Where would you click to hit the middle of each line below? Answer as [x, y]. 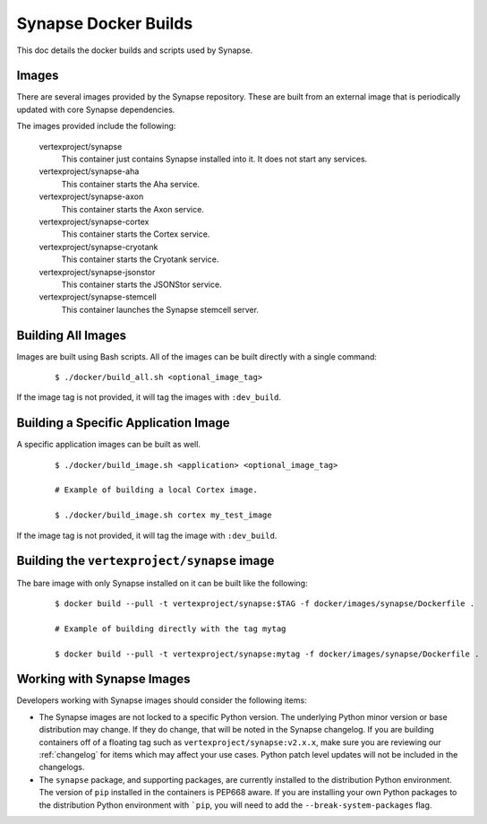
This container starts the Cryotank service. [140, 259]
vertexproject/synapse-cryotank [98, 247]
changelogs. [62, 768]
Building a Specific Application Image [123, 423]
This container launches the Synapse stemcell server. [160, 309]
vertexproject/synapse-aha [89, 171]
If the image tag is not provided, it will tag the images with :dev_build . [149, 397]
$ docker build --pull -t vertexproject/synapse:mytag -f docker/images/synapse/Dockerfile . [267, 654]
